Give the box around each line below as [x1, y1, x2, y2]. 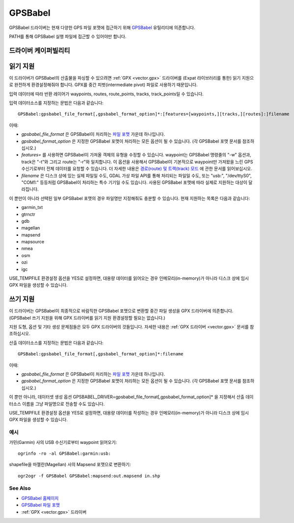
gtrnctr [21, 211, 35, 217]
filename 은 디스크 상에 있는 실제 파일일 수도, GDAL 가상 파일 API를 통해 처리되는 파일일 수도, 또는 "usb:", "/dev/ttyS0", [21, 173, 252, 178]
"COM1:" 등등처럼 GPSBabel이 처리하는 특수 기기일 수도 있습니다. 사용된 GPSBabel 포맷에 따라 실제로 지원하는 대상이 [21, 179, 247, 185]
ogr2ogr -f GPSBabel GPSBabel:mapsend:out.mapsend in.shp [18, 473, 160, 479]
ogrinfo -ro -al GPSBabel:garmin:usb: [18, 450, 111, 456]
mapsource [21, 239, 44, 245]
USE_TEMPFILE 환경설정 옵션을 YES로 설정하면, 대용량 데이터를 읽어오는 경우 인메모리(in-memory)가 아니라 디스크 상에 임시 [9, 275, 249, 281]
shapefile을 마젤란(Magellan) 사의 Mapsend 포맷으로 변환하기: [9, 462, 131, 467]
